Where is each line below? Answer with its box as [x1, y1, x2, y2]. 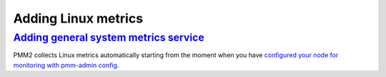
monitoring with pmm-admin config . [13, 61, 119, 69]
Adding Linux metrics [13, 11, 143, 26]
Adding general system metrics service [13, 31, 205, 44]
